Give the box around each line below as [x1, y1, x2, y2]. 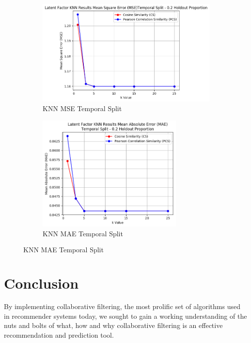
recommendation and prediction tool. [4, 329, 114, 340]
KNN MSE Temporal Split [43, 103, 122, 114]
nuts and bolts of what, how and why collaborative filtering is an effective [4, 320, 223, 330]
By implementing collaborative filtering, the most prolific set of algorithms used [4, 301, 240, 311]
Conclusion [4, 273, 79, 293]
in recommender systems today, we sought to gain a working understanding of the [4, 310, 247, 321]
